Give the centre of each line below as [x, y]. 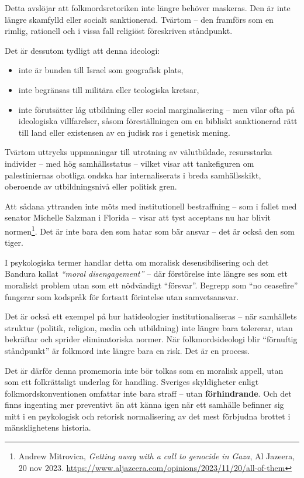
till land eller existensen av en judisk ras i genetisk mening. [124, 132]
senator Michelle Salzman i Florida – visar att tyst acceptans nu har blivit [138, 217]
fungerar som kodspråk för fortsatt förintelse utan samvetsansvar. [122, 296]
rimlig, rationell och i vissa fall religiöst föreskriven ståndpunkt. [119, 31]
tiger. [14, 243]
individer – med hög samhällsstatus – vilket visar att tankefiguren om [129, 163]
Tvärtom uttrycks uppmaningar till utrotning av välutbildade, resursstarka [139, 152]
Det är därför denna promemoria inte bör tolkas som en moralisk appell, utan [144, 370]
